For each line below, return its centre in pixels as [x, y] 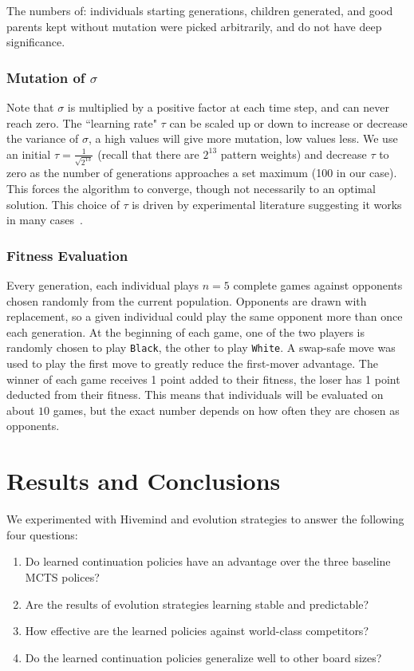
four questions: [42, 534]
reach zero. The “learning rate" [82, 122]
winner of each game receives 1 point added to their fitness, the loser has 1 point [203, 379]
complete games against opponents [318, 285]
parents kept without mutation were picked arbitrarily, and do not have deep [194, 26]
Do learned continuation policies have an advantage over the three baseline [208, 561]
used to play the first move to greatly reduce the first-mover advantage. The [192, 363]
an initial [29, 154]
